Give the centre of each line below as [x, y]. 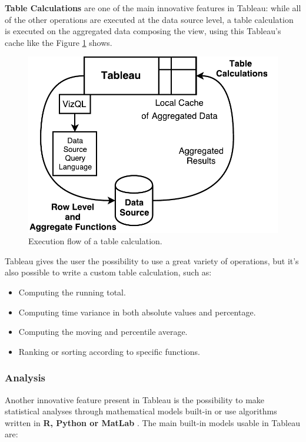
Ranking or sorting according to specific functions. [109, 351]
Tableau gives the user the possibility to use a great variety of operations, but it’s [152, 260]
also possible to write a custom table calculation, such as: [108, 272]
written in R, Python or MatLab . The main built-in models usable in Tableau [152, 422]
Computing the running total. [72, 292]
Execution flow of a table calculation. [95, 241]
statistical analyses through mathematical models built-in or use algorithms [141, 411]
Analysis [25, 378]
